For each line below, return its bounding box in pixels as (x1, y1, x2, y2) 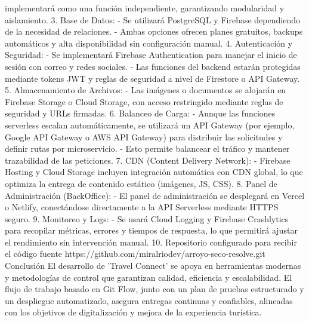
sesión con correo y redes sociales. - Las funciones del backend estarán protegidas (5, 60, 301, 72)
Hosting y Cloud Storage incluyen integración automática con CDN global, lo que (5, 165, 303, 178)
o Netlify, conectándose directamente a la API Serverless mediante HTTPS (5, 201, 279, 213)
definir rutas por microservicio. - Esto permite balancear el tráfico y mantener (5, 142, 290, 155)
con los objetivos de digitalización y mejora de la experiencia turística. (5, 306, 262, 318)
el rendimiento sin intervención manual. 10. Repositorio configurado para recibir (5, 235, 297, 248)
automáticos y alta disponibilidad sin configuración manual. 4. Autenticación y (5, 36, 293, 49)
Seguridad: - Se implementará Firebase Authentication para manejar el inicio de (5, 48, 297, 61)
